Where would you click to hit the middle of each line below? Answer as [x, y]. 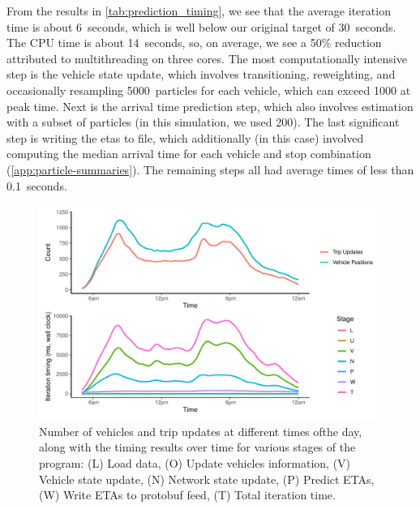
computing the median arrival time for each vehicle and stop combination [189, 154]
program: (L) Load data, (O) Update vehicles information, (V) [195, 462]
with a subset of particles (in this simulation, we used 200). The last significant [203, 122]
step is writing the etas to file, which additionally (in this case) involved [185, 137]
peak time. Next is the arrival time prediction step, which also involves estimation [210, 106]
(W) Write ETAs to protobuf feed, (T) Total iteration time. [187, 495]
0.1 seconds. [37, 185]
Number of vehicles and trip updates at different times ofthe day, [201, 431]
